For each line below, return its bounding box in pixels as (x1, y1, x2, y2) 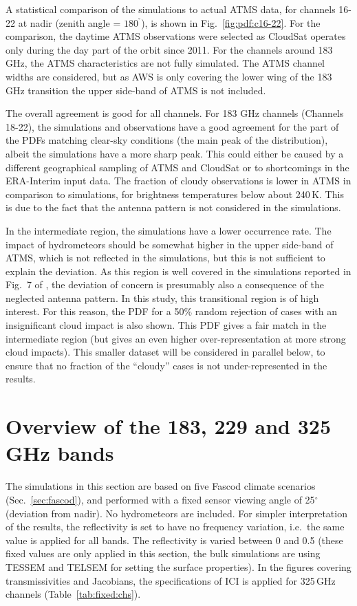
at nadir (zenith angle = (18, 15, 121, 30)
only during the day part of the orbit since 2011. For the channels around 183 (6, 42, 333, 56)
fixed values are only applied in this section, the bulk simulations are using (6, 546, 321, 561)
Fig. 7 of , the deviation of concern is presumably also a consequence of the (6, 277, 324, 292)
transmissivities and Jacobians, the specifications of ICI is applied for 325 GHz (6, 573, 336, 587)
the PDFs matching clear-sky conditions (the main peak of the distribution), (6, 133, 328, 147)
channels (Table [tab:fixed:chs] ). (6, 587, 141, 601)
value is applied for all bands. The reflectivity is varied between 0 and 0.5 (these (6, 532, 343, 547)
